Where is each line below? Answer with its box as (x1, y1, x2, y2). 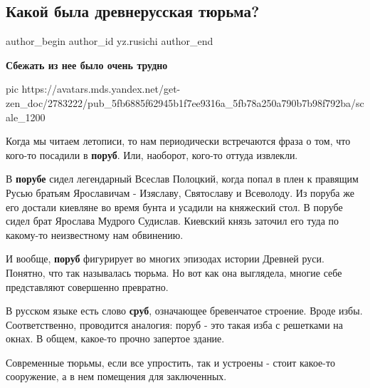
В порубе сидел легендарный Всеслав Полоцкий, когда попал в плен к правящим (6, 171, 359, 186)
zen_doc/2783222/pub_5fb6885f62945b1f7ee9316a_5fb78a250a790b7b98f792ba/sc (6, 95, 364, 110)
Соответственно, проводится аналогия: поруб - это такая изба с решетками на (6, 317, 343, 332)
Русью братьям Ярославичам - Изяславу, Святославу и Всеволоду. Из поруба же (6, 185, 354, 200)
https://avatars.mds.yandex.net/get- (21, 81, 181, 96)
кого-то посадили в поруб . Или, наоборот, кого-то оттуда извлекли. (6, 147, 298, 162)
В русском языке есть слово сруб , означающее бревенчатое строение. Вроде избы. (6, 303, 363, 318)
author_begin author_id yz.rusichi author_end (6, 34, 213, 48)
